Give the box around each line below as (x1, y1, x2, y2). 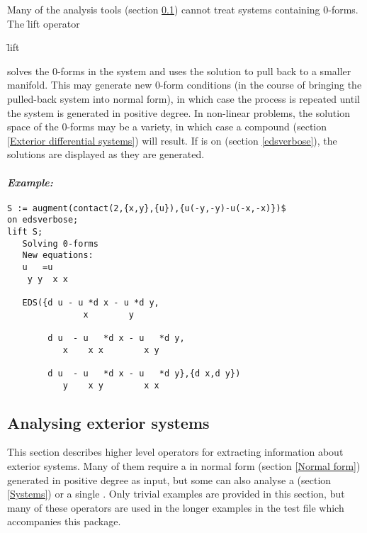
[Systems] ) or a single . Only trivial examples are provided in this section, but (7, 486, 345, 501)
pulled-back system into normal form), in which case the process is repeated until (7, 91, 360, 106)
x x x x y (62, 344, 159, 355)
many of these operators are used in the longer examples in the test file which (7, 500, 344, 515)
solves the (7, 63, 50, 78)
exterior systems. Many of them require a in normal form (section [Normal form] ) (7, 459, 361, 473)
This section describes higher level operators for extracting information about (7, 444, 344, 459)
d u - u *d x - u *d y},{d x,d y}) (47, 368, 241, 378)
